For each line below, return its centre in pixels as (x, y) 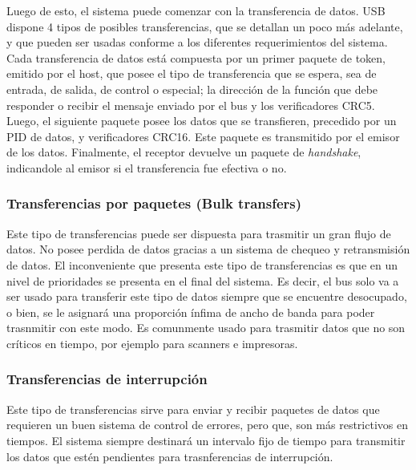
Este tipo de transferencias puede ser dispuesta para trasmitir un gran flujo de (199, 233)
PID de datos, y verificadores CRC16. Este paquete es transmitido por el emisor (203, 136)
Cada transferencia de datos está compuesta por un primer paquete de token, (196, 57)
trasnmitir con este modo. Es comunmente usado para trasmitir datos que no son (206, 328)
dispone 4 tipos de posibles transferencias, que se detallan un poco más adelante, (205, 26)
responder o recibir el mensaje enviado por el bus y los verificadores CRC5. (191, 105)
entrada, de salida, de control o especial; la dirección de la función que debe (192, 89)
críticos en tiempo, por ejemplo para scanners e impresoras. (152, 343)
